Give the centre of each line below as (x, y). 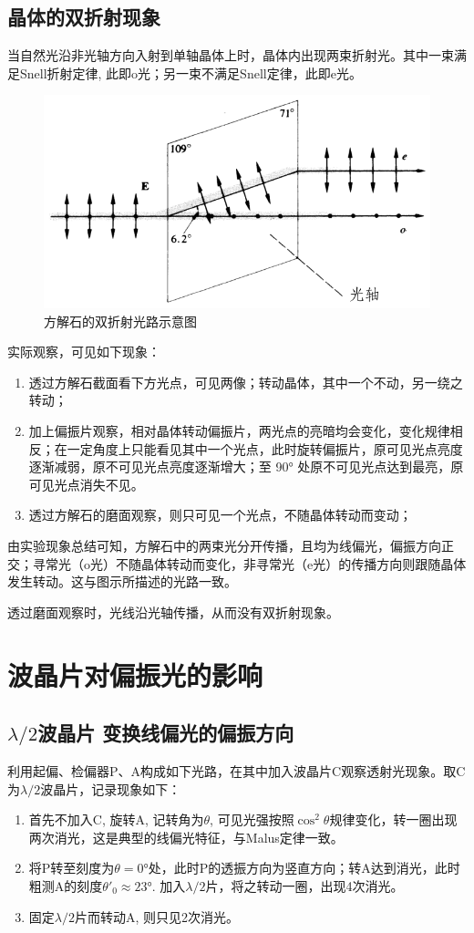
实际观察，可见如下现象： (84, 352)
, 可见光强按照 (252, 819)
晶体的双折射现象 (84, 17)
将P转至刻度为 (72, 868)
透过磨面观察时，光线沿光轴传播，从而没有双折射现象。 (173, 612)
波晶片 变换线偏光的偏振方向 (166, 733)
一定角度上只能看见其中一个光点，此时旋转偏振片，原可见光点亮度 (265, 448)
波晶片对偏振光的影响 (135, 674)
